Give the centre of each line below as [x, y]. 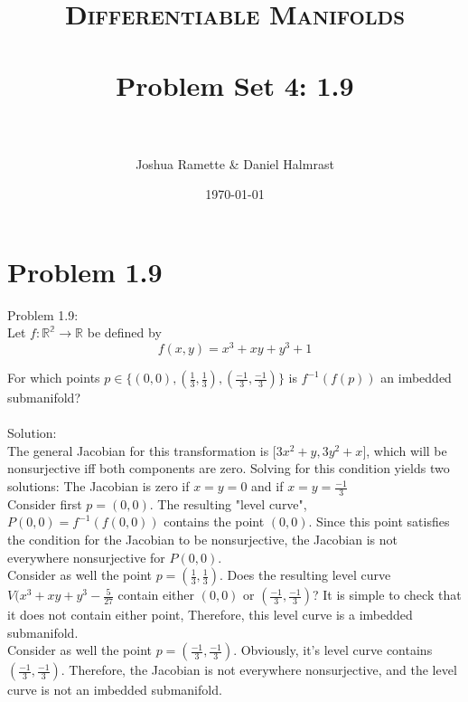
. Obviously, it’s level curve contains [333, 650]
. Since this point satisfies [379, 522]
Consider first [45, 503]
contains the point [214, 522]
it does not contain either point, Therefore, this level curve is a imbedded [210, 615]
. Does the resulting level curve [305, 575]
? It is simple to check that [387, 595]
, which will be [407, 450]
